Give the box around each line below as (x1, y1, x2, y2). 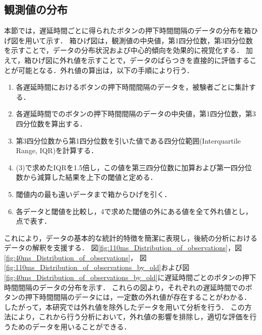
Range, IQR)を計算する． (16, 145, 98, 156)
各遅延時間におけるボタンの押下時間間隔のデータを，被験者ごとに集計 (16, 82, 249, 92)
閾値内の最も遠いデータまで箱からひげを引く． (16, 188, 171, 199)
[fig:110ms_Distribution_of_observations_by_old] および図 (4, 262, 189, 273)
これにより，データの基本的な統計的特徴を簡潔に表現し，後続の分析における (4, 232, 257, 243)
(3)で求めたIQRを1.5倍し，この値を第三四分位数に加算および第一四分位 (16, 162, 252, 172)
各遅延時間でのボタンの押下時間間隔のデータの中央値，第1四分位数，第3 (16, 108, 256, 119)
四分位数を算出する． (16, 118, 87, 128)
